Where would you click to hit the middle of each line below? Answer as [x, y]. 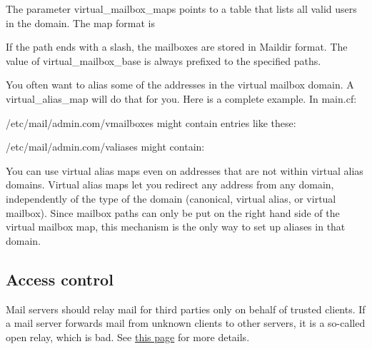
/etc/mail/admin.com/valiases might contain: [105, 147]
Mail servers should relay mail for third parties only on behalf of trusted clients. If [186, 309]
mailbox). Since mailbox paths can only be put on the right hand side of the [173, 212]
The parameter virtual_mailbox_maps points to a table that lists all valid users [181, 9]
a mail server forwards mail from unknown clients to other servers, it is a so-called [186, 323]
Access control [60, 279]
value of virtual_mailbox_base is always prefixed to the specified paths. [164, 60]
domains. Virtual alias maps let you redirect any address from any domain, [170, 184]
